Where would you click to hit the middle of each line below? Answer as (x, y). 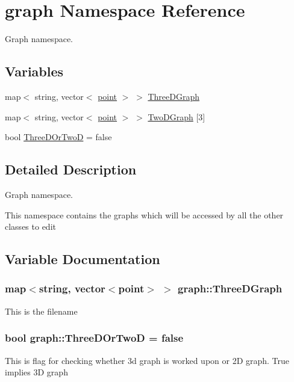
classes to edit (30, 226)
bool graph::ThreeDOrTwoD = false (94, 338)
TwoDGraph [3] (177, 116)
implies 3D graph (36, 372)
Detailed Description (71, 169)
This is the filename (41, 311)
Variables (34, 71)
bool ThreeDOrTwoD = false (58, 137)
